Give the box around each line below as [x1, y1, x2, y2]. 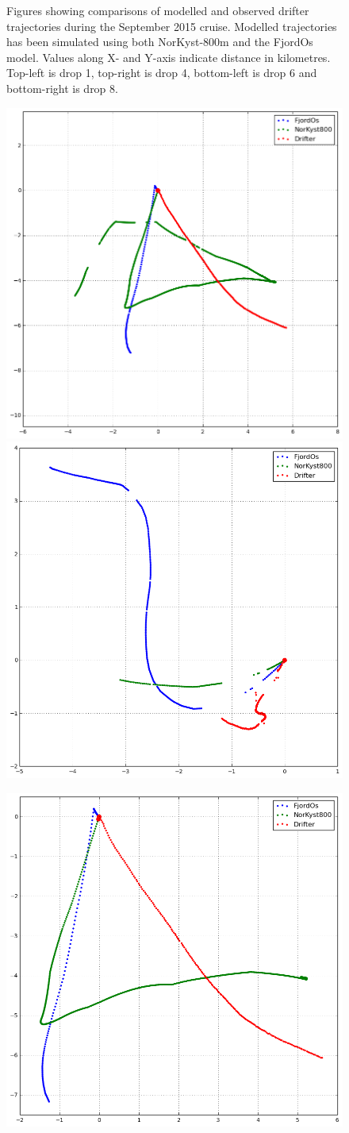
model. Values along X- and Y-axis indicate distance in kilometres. [6, 48, 331, 65]
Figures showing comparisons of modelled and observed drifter [6, 2, 309, 18]
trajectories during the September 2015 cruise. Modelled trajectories [6, 17, 337, 34]
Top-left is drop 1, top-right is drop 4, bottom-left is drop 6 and [6, 64, 317, 81]
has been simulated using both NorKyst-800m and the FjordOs [6, 33, 313, 50]
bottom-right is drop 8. [6, 79, 118, 96]
